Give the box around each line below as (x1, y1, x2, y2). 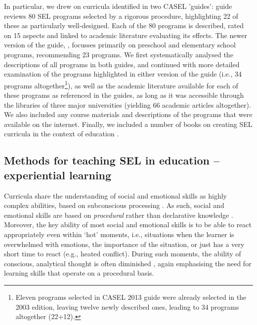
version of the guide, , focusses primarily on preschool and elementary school (4, 40, 236, 50)
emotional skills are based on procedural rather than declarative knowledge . (4, 209, 233, 220)
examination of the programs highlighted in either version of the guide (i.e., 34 (4, 69, 242, 79)
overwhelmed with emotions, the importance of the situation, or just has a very (4, 239, 245, 249)
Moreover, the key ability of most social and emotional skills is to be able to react (4, 219, 252, 230)
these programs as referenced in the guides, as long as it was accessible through (4, 90, 244, 100)
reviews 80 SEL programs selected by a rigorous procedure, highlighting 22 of (4, 10, 238, 21)
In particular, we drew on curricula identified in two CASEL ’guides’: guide (4, 1, 232, 11)
